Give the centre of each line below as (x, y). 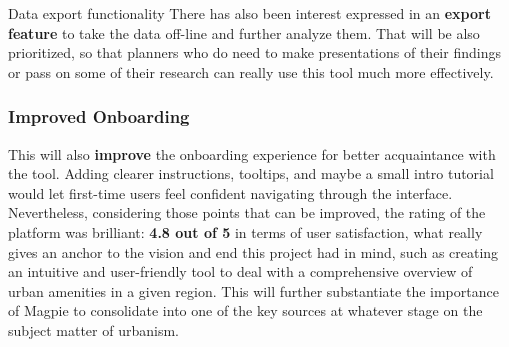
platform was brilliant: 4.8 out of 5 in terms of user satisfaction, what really (245, 231)
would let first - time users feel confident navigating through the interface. (230, 192)
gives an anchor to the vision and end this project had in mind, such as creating (253, 251)
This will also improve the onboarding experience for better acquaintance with (252, 153)
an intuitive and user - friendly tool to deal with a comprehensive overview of (240, 271)
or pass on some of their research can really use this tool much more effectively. (251, 71)
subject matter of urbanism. (93, 329)
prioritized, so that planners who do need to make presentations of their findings (254, 52)
